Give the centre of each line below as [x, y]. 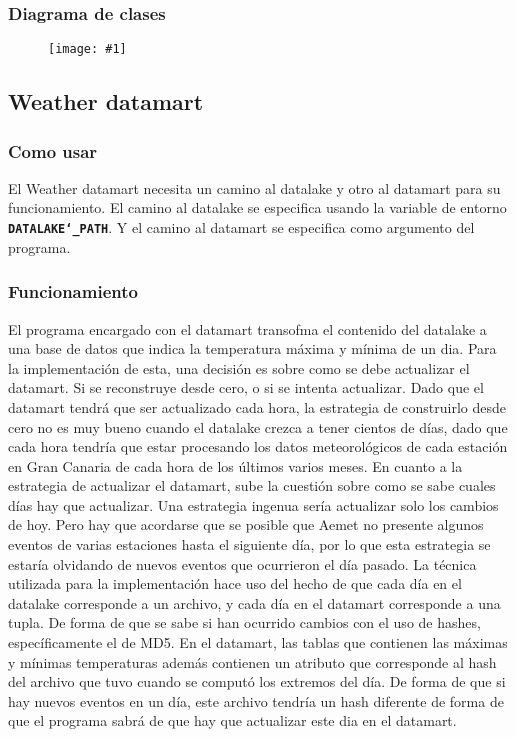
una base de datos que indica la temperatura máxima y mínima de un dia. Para [252, 348]
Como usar [53, 150]
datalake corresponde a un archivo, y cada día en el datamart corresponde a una [254, 602]
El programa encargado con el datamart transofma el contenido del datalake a [247, 328]
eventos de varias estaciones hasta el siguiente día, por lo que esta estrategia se [249, 544]
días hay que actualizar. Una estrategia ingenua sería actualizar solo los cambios [253, 504]
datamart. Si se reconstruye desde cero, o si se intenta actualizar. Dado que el [246, 387]
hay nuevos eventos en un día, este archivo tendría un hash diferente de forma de [256, 700]
